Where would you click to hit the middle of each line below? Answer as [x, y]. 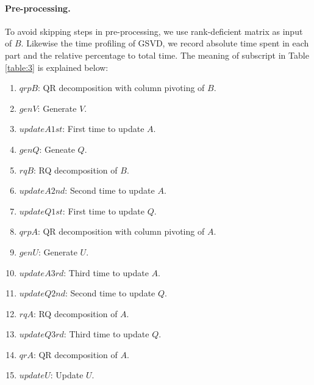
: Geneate [57, 149]
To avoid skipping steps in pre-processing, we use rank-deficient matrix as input [154, 31]
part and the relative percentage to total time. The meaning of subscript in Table [157, 55]
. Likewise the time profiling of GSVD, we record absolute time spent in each [165, 43]
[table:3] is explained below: [57, 67]
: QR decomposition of [75, 354]
